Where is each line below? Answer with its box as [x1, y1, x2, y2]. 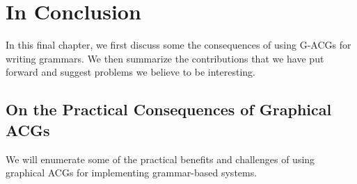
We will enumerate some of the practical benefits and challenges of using [6, 151, 315, 166]
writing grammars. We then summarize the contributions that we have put [6, 51, 324, 65]
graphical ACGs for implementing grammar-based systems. [6, 165, 257, 180]
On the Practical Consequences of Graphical [6, 99, 332, 120]
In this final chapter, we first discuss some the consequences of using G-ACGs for [6, 37, 351, 52]
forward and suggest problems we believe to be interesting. [6, 65, 256, 79]
